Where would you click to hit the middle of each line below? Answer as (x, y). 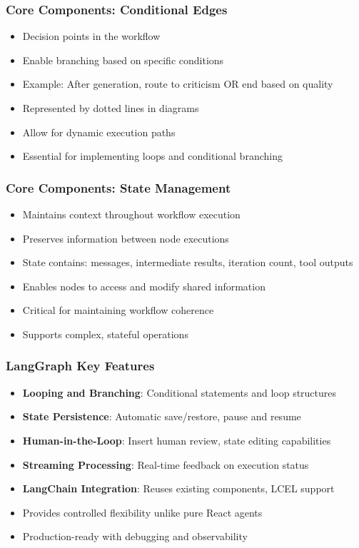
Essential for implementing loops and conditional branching (152, 156)
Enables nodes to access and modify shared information (144, 286)
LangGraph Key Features (80, 366)
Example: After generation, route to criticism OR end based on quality (178, 84)
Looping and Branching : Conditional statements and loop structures (179, 392)
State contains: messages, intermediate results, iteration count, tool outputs (188, 262)
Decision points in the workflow (91, 36)
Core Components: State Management (118, 187)
